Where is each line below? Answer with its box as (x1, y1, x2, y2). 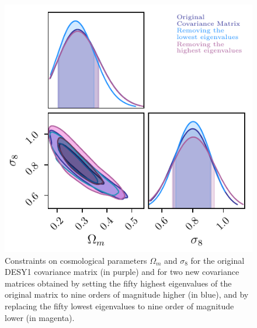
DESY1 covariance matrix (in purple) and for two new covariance (5, 266, 239, 278)
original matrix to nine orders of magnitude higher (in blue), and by (5, 288, 249, 301)
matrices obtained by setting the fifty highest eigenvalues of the (5, 277, 232, 289)
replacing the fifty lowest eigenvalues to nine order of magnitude (5, 299, 234, 312)
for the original (190, 254, 245, 266)
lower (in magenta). (5, 311, 75, 323)
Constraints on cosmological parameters (5, 254, 147, 266)
